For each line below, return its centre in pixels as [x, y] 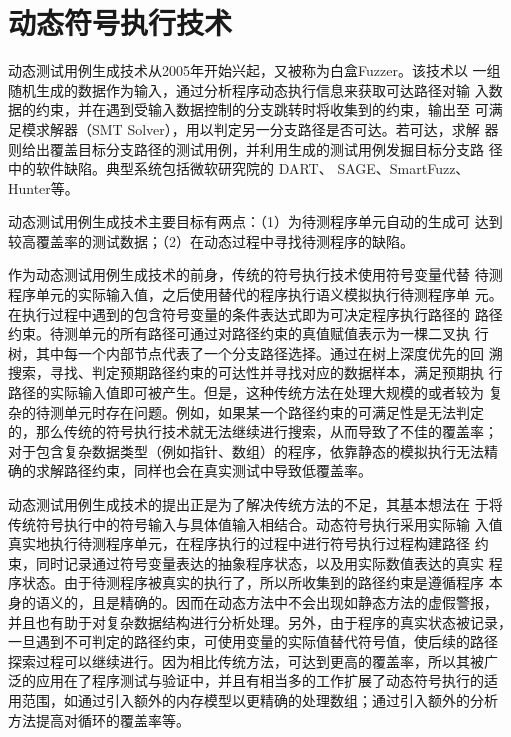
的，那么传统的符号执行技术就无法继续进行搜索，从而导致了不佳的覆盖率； [253, 431]
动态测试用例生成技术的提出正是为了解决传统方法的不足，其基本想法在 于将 [255, 504]
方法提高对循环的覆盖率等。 [99, 719]
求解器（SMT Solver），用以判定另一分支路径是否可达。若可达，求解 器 [267, 128]
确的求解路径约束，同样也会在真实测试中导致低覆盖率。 [190, 470]
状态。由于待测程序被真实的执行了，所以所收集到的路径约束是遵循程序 [252, 582]
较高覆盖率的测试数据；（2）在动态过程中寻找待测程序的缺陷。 [211, 240]
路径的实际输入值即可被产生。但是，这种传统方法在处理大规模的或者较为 [246, 392]
